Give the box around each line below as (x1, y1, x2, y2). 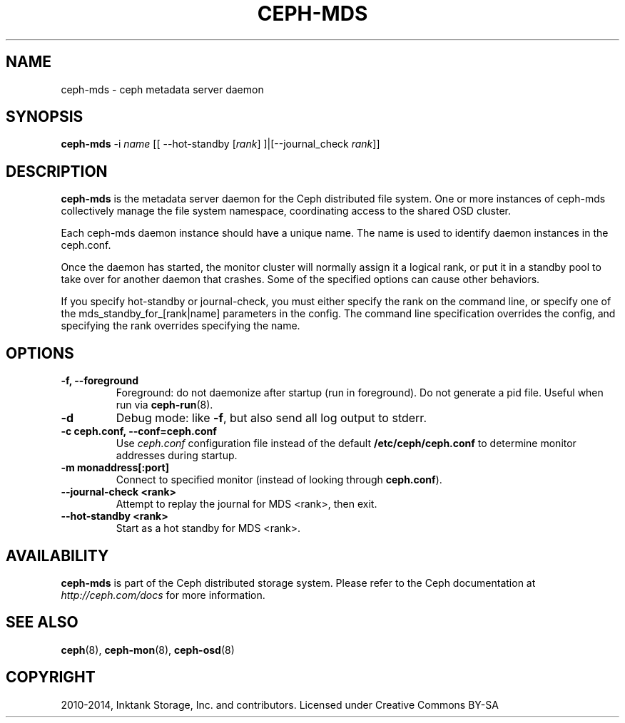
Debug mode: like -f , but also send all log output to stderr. (116, 411, 427, 426)
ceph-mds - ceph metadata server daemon (61, 83, 264, 96)
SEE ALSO (6, 613, 78, 632)
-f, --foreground (61, 374, 138, 387)
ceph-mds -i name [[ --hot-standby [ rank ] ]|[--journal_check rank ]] (61, 138, 380, 150)
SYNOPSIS (6, 108, 83, 126)
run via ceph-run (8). (116, 399, 213, 411)
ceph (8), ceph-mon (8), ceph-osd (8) (61, 643, 235, 656)
